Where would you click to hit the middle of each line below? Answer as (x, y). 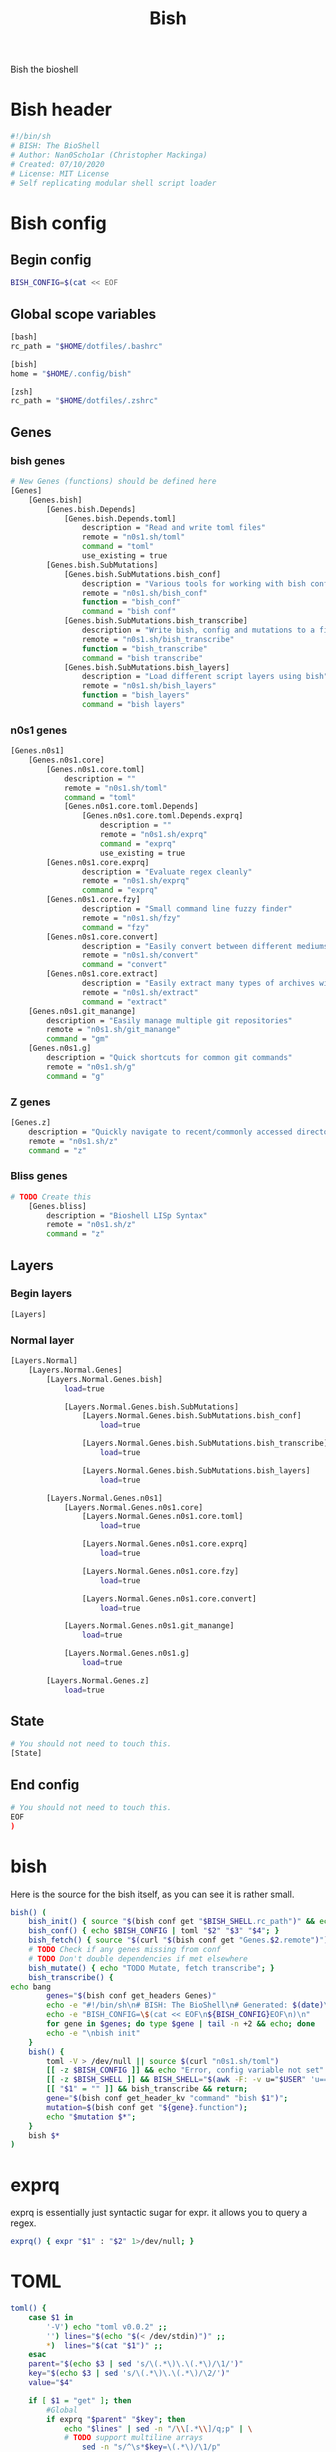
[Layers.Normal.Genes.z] (98, 1680)
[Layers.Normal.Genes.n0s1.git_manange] (149, 1626)
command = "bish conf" (129, 612)
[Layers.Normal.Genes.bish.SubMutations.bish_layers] (196, 1470)
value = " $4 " (51, 2383)
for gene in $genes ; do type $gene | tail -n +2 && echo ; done (181, 2024)
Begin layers (41, 1294)
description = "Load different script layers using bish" (205, 677)
